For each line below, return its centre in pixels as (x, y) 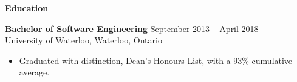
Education (27, 8)
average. (34, 72)
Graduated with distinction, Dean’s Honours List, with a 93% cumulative (156, 60)
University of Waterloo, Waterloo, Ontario (84, 40)
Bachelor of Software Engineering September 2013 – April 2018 (132, 28)
